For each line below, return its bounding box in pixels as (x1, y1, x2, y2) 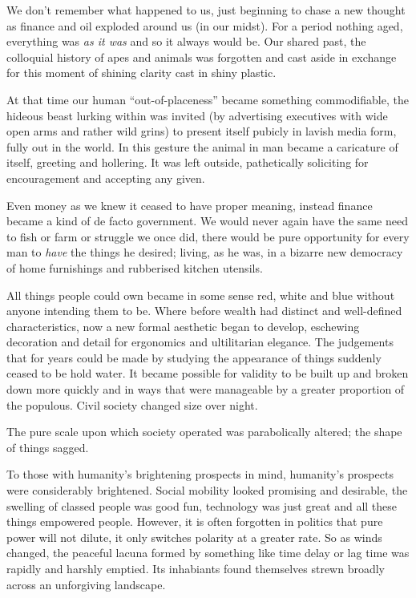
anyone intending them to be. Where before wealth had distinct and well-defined (6, 302, 402, 319)
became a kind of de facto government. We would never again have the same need (6, 212, 408, 229)
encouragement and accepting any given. (6, 169, 205, 186)
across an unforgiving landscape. (6, 576, 166, 592)
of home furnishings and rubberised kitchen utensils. (6, 259, 263, 276)
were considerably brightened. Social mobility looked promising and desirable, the (6, 482, 408, 499)
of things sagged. (6, 438, 89, 455)
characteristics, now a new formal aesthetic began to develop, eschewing (6, 317, 360, 334)
